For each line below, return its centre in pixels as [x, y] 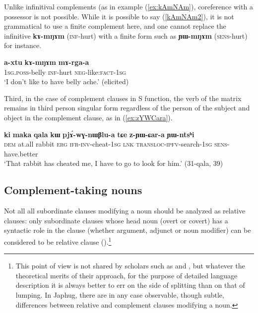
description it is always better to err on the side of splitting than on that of [130, 285]
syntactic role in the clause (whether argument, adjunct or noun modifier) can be [128, 230]
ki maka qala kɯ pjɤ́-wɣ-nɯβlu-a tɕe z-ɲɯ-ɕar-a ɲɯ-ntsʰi [99, 134]
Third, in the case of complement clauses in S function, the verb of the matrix [123, 98]
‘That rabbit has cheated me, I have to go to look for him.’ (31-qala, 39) [114, 163]
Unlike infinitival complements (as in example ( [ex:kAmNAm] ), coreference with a [129, 6]
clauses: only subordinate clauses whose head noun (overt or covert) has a [116, 220]
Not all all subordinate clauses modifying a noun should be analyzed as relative [125, 211]
